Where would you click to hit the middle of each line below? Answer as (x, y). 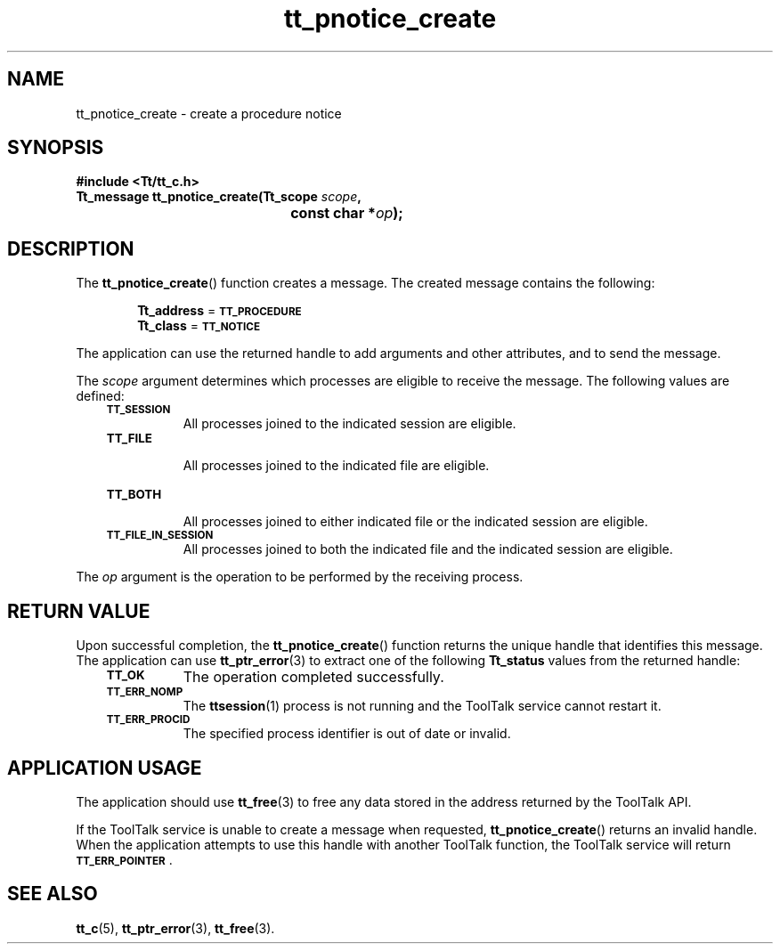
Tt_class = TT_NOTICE (199, 326)
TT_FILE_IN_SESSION (160, 536)
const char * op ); (347, 213)
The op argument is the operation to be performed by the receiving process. (300, 577)
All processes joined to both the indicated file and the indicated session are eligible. (428, 549)
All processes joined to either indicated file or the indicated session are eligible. (415, 522)
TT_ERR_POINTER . (124, 859)
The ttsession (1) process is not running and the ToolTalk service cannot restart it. (422, 706)
